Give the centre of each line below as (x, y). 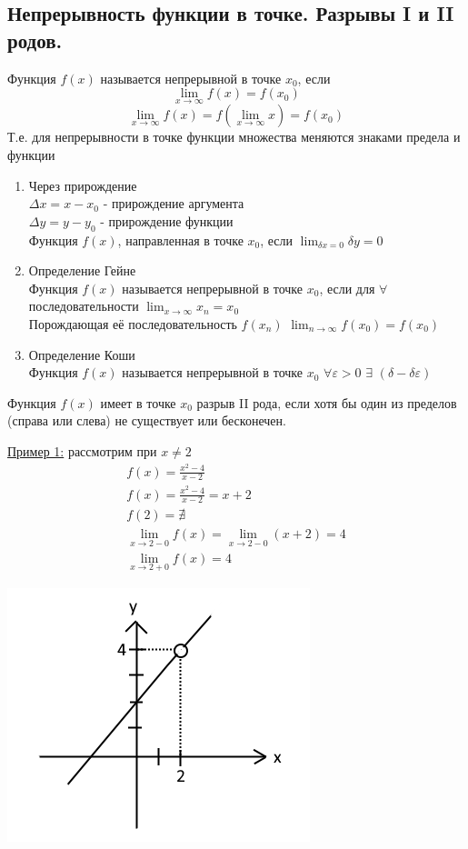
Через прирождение (83, 185)
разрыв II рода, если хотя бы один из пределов (327, 402)
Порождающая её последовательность (133, 323)
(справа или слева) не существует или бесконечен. (147, 420)
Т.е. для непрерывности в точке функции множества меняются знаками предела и (234, 137)
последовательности (84, 306)
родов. (35, 40)
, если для (347, 288)
